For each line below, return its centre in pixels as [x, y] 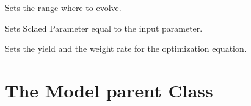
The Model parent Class [109, 90]
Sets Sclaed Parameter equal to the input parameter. [104, 28]
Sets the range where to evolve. [63, 7]
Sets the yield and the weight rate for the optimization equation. [126, 48]
